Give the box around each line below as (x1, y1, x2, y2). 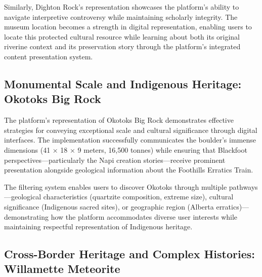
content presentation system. (4, 51, 93, 61)
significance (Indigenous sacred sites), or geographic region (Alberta (4, 201, 214, 212)
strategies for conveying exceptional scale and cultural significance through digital (4, 124, 257, 135)
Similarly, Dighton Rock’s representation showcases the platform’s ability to (4, 2, 239, 12)
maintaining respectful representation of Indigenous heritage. (4, 221, 193, 232)
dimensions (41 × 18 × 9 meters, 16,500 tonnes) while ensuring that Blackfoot (4, 144, 247, 155)
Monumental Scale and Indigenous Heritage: (4, 76, 242, 91)
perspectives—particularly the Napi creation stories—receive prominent (4, 154, 226, 165)
